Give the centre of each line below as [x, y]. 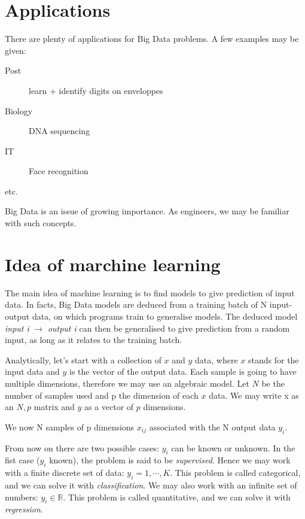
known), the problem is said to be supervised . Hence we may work [170, 460]
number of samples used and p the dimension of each [102, 395]
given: [16, 50]
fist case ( [22, 460]
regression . [24, 509]
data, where [216, 359]
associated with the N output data [212, 427]
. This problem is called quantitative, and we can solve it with [177, 497]
